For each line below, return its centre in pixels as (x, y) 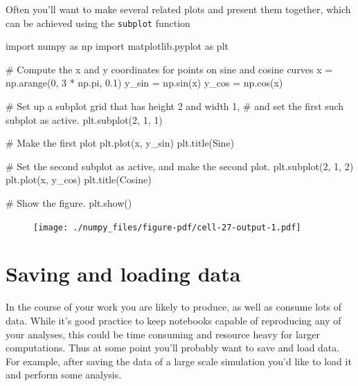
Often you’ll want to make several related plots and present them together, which (178, 9)
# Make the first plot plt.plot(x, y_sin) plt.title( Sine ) (120, 143)
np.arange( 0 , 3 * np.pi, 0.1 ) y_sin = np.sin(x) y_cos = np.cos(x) (144, 83)
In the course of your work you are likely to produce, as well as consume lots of (174, 307)
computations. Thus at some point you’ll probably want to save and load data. (173, 348)
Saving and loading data (123, 274)
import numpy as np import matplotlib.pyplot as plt (117, 46)
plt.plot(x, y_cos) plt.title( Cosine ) (79, 180)
